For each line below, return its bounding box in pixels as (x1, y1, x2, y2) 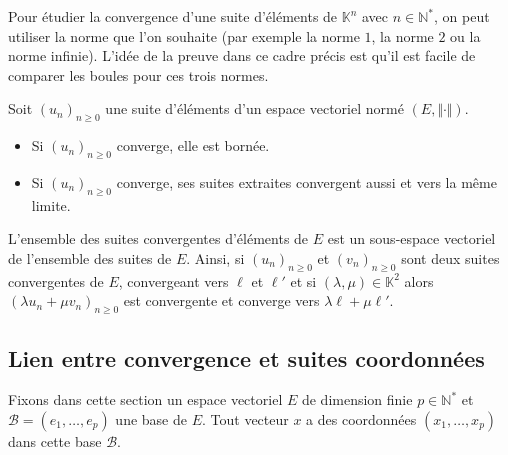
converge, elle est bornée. (116, 135, 270, 156)
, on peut (434, 6, 490, 26)
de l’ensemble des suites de (8, 247, 172, 268)
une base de (115, 408, 187, 429)
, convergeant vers (118, 270, 229, 291)
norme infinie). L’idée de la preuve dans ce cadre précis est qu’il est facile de (8, 45, 476, 66)
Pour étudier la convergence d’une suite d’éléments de (8, 6, 338, 26)
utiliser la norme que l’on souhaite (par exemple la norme (8, 25, 360, 46)
